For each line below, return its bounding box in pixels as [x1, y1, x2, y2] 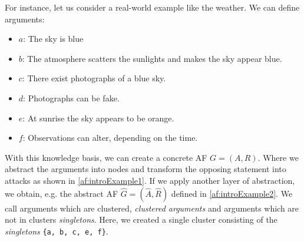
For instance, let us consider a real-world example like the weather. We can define [5, 1, 300, 13]
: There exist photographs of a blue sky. [22, 72, 166, 84]
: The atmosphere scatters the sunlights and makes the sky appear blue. [22, 52, 282, 64]
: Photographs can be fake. [23, 91, 120, 104]
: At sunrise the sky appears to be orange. [22, 111, 174, 124]
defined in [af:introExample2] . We [171, 187, 293, 199]
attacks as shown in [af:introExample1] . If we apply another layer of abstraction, [5, 174, 295, 186]
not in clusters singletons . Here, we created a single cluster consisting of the [5, 213, 277, 226]
